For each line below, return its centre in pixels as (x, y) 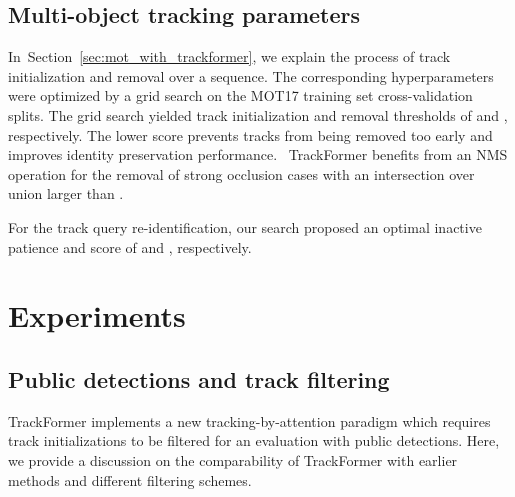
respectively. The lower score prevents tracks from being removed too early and (250, 134)
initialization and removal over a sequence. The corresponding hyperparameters (251, 75)
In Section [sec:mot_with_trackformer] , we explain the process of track (229, 56)
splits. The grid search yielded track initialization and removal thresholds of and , (258, 114)
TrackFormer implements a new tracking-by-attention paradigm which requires (249, 420)
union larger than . (66, 193)
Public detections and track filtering (199, 378)
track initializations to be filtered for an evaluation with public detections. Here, (254, 440)
